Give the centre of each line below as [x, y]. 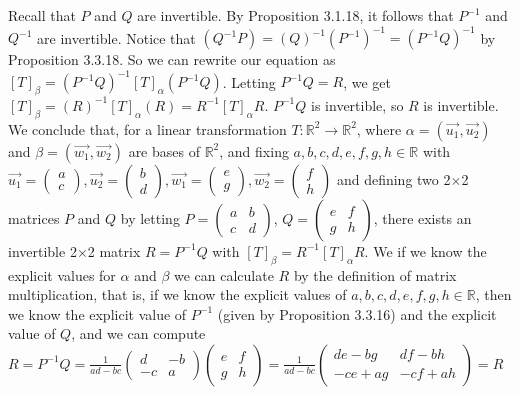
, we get [367, 81]
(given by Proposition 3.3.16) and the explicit [357, 313]
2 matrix [114, 250]
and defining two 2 [393, 178]
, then [493, 294]
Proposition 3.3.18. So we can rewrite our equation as [172, 59]
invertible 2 [42, 250]
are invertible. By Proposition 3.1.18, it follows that [295, 15]
